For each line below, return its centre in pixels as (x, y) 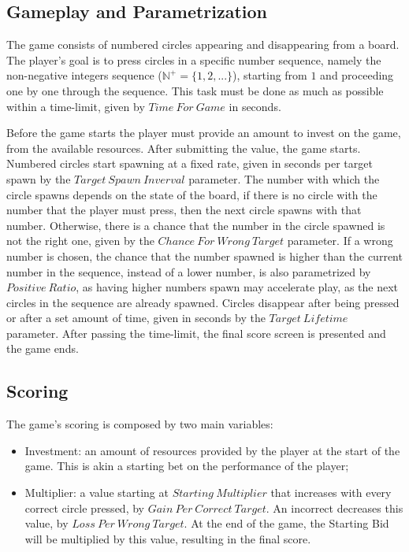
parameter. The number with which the (284, 178)
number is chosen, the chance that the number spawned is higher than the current (204, 256)
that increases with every (331, 493)
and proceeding (357, 75)
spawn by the (39, 178)
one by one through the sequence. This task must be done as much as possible (195, 90)
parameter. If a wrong (340, 241)
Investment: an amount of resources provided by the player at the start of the (212, 450)
